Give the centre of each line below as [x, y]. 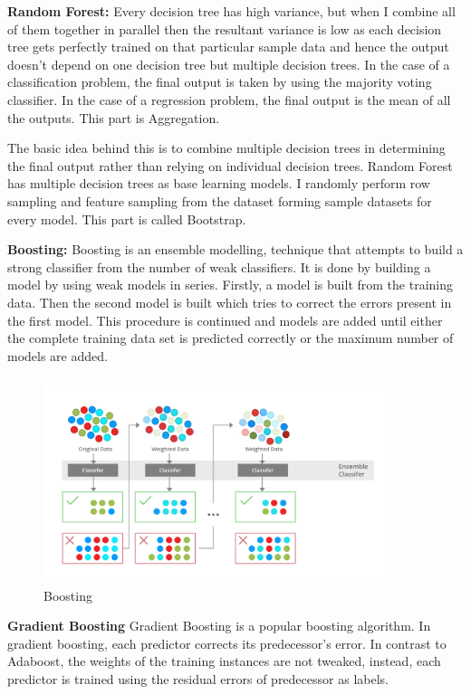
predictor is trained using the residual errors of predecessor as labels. [198, 679]
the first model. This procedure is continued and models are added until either [225, 320]
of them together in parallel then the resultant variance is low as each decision [225, 29]
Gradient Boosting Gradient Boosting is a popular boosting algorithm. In [219, 626]
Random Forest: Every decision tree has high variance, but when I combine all [231, 11]
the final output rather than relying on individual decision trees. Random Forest [230, 165]
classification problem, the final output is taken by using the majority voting [220, 82]
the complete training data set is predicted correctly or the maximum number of [231, 338]
